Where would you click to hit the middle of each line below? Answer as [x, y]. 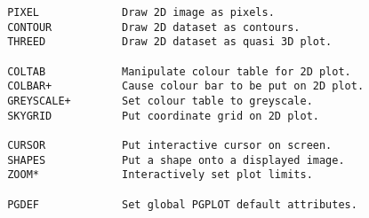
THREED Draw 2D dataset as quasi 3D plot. [170, 42]
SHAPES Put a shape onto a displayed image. [176, 160]
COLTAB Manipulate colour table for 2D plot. [179, 71]
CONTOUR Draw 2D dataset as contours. [154, 27]
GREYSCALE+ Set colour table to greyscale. [160, 101]
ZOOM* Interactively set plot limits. [160, 175]
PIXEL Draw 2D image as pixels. [141, 12]
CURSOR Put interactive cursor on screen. [170, 145]
